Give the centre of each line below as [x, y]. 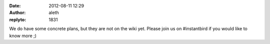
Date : [15, 6]
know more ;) [23, 36]
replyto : [18, 19]
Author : [17, 13]
